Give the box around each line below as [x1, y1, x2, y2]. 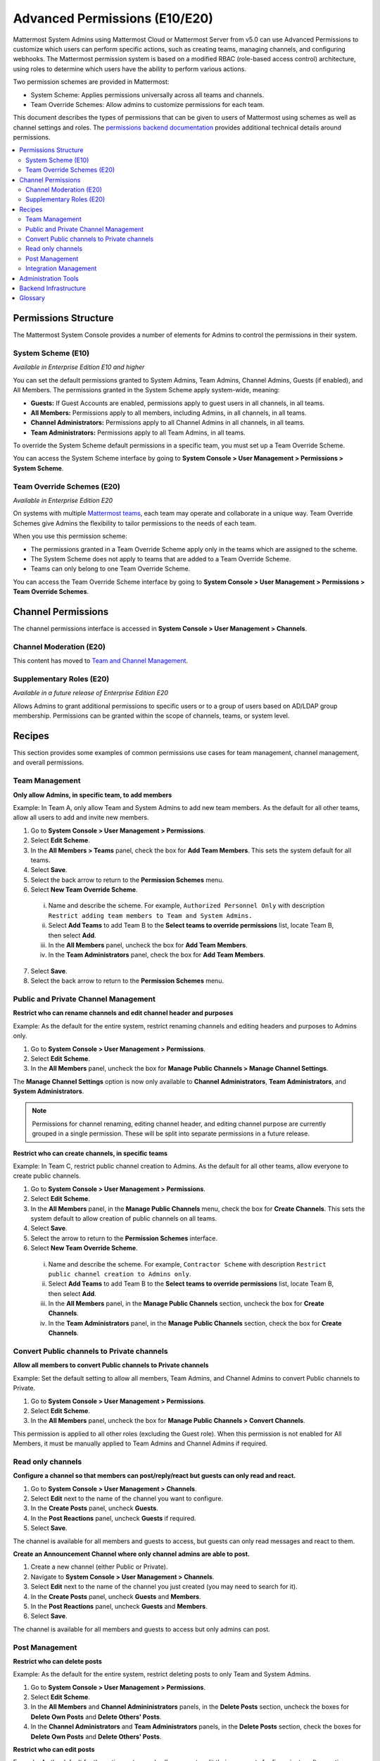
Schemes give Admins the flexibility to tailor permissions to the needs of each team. [13, 518, 257, 528]
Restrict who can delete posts [13, 1657, 102, 1665]
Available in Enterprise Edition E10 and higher [13, 363, 145, 371]
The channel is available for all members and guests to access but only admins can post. [13, 1624, 270, 1634]
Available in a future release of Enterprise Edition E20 [13, 689, 169, 697]
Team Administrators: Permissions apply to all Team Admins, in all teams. [30, 428, 246, 437]
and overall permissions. [13, 758, 84, 767]
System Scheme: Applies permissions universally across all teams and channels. [30, 90, 264, 99]
